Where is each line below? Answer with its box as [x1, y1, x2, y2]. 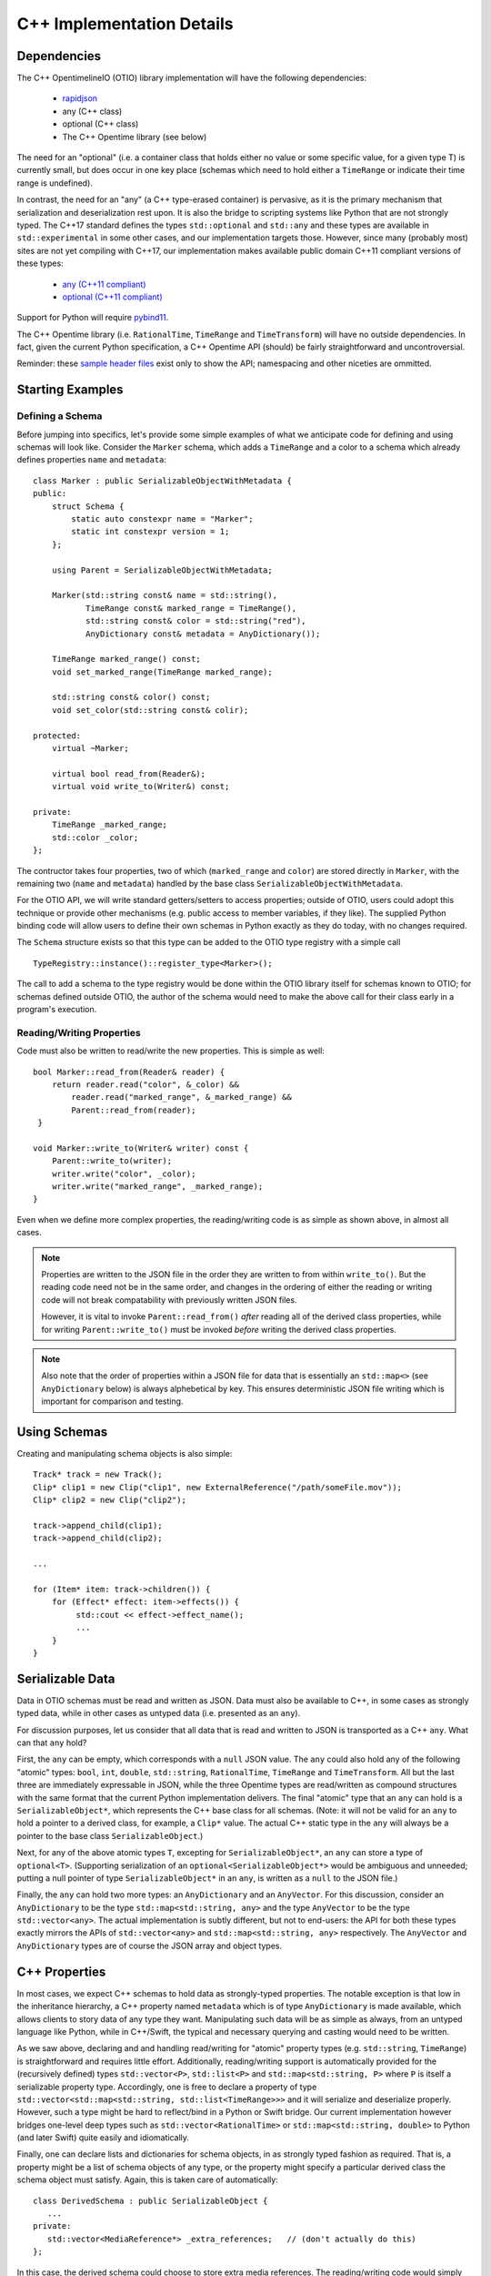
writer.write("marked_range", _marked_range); [51, 1182, 264, 1192]
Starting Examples [16, 382, 124, 398]
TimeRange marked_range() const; [51, 654, 202, 665]
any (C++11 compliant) [62, 279, 146, 290]
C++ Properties [16, 1964, 106, 1979]
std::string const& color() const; [51, 692, 211, 703]
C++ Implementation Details [16, 14, 234, 34]
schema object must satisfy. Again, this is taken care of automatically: [16, 2174, 279, 2185]
